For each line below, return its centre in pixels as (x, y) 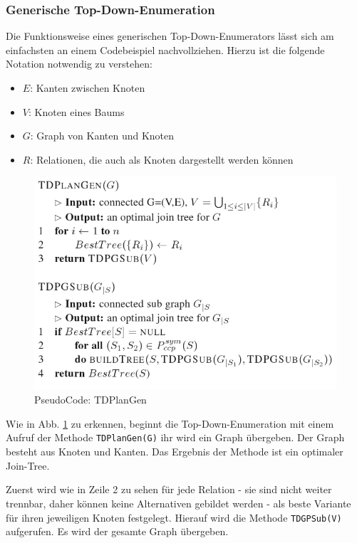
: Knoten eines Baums (76, 111)
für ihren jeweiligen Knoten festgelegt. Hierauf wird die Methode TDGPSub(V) (174, 517)
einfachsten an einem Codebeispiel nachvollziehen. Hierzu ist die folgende (165, 49)
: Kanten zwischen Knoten (88, 88)
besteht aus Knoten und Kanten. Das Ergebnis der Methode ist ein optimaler (175, 452)
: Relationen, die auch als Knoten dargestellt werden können (162, 159)
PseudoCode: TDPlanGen (90, 400)
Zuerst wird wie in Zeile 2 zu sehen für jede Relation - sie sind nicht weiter (169, 489)
